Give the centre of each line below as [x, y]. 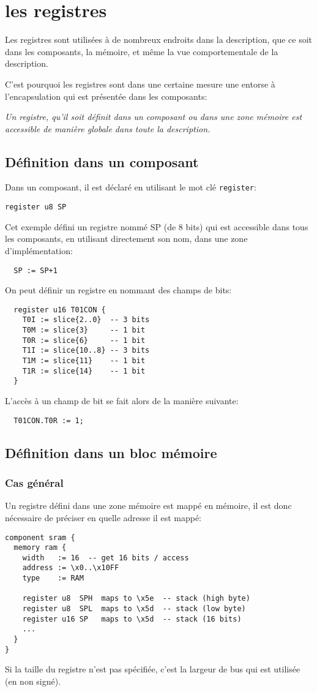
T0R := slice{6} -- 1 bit [84, 340]
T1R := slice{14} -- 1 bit [84, 371]
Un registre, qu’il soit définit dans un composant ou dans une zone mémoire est [154, 117]
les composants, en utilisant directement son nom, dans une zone [126, 239]
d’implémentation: [39, 250]
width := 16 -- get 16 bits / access [106, 558]
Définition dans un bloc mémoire [111, 452]
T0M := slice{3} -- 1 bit [84, 330]
